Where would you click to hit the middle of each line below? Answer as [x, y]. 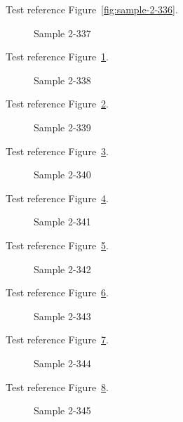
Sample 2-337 [62, 33]
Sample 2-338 [62, 80]
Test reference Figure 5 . [57, 245]
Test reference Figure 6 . [57, 292]
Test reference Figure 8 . [57, 387]
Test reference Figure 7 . [57, 339]
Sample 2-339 [62, 127]
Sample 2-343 [62, 316]
